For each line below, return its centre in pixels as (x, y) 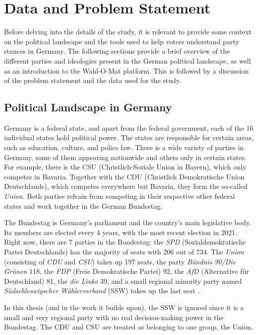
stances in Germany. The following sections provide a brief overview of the (117, 51)
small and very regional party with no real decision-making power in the (114, 317)
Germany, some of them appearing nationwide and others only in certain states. (125, 157)
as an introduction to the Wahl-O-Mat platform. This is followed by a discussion (127, 70)
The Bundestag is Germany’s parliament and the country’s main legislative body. (128, 222)
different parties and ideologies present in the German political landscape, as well (128, 60)
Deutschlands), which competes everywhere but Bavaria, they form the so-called (126, 186)
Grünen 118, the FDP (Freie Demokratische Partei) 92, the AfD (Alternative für (127, 271)
